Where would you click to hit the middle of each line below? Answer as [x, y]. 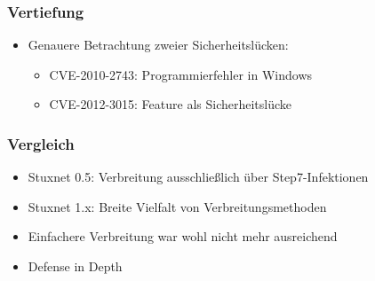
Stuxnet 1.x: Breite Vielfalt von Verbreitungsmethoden [177, 206]
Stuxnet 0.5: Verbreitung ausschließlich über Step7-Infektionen [198, 177]
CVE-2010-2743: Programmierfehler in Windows [181, 74]
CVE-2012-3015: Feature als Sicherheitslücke [171, 104]
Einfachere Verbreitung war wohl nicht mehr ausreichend [183, 236]
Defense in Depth [75, 266]
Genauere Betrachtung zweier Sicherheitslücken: [158, 45]
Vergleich [41, 143]
